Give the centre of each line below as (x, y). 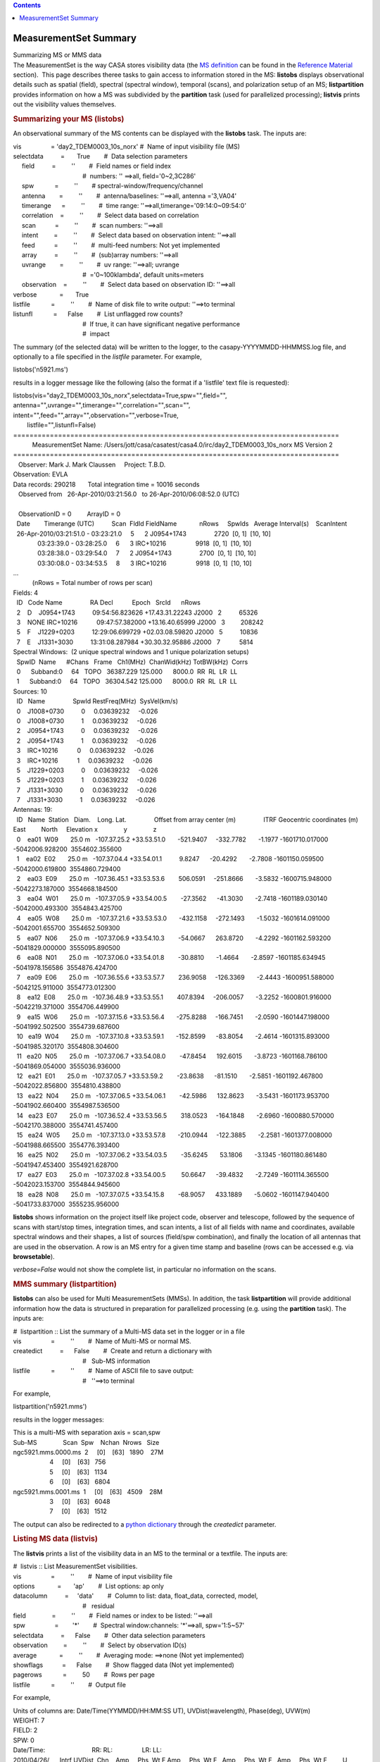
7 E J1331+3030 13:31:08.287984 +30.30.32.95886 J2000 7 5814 (135, 642)
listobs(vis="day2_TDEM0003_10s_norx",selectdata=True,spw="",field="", (120, 395)
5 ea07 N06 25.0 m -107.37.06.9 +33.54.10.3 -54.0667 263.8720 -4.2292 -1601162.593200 (174, 938)
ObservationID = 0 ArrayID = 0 (69, 514)
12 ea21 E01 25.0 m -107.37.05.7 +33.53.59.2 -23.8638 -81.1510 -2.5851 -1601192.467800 (170, 1076)
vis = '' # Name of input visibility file (93, 1576)
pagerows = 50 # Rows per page (84, 1675)
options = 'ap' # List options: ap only (89, 1586)
